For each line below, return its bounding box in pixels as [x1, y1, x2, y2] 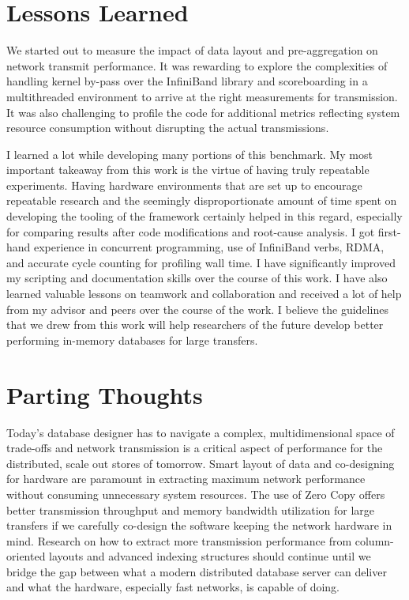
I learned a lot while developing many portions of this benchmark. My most [6, 145, 373, 162]
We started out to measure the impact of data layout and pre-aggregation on [6, 42, 378, 58]
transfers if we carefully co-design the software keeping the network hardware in [6, 517, 392, 534]
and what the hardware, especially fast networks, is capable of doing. [6, 579, 340, 595]
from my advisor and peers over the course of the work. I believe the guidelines [6, 300, 388, 317]
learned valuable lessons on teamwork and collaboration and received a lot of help [6, 285, 402, 302]
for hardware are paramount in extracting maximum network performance [6, 470, 366, 487]
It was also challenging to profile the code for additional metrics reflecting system [6, 104, 400, 120]
